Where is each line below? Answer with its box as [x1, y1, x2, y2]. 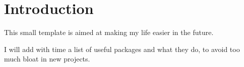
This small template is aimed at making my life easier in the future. [4, 27, 214, 37]
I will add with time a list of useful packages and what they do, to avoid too [4, 43, 240, 54]
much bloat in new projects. [4, 53, 90, 64]
